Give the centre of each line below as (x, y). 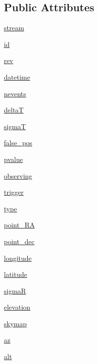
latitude (16, 274)
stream (14, 28)
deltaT (14, 110)
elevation (17, 307)
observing (18, 175)
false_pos (18, 143)
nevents (15, 93)
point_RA (20, 225)
